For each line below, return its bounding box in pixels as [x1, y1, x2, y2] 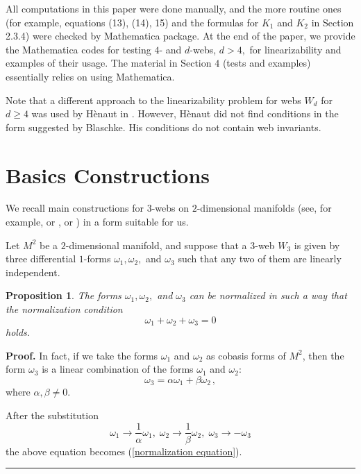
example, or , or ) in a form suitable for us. [6, 214, 189, 229]
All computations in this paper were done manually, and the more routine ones [6, 1, 342, 15]
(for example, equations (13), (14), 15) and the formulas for [6, 15, 259, 29]
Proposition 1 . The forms [6, 288, 121, 303]
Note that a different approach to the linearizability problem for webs [6, 92, 301, 107]
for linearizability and [249, 42, 342, 56]
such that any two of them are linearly [178, 251, 342, 266]
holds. [6, 325, 31, 339]
